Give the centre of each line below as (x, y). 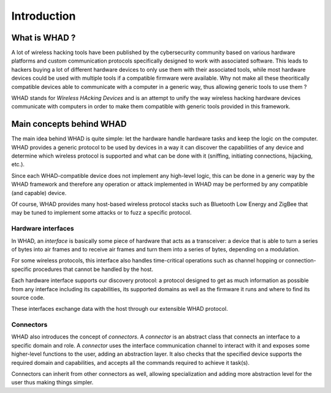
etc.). (18, 164)
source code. (28, 297)
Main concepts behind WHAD (69, 124)
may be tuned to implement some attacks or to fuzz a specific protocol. (101, 213)
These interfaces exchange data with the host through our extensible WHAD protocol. (120, 309)
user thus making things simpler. (52, 383)
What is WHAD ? (44, 38)
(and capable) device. (39, 193)
